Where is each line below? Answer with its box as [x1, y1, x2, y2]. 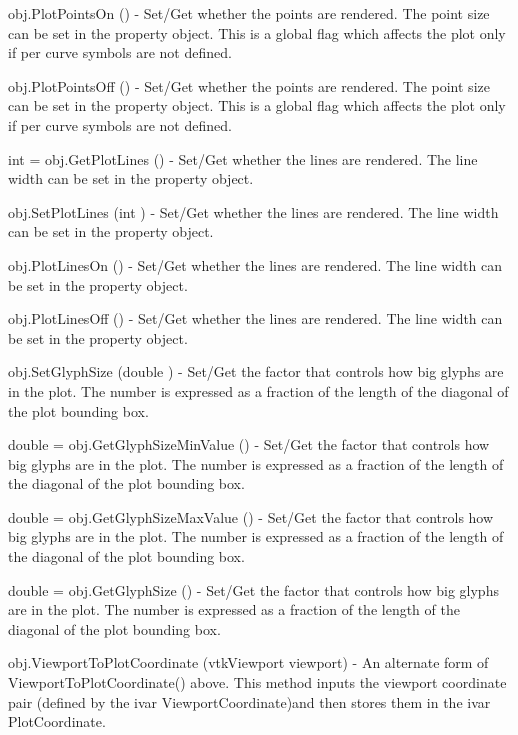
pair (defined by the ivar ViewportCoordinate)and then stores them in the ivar [8, 691, 491, 712]
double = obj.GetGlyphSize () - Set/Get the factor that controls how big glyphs [8, 579, 499, 600]
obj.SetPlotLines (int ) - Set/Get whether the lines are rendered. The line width [8, 201, 499, 222]
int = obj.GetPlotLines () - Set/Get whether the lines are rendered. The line [8, 148, 478, 169]
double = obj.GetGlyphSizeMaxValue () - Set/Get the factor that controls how [8, 506, 494, 527]
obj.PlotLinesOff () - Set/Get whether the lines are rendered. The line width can [8, 308, 503, 329]
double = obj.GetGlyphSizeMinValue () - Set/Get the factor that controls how [8, 434, 490, 455]
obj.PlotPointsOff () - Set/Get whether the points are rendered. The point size [8, 75, 490, 96]
